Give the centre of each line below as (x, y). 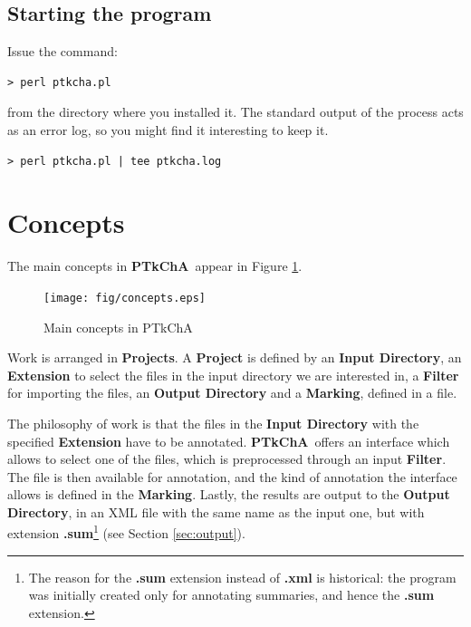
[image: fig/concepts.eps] (125, 298)
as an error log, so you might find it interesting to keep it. (168, 129)
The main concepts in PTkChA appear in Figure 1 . (155, 266)
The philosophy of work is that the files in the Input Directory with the (213, 423)
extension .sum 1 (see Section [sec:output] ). (126, 532)
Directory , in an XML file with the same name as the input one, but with (216, 511)
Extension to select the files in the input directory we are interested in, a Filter (233, 375)
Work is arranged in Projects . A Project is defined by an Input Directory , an (235, 357)
